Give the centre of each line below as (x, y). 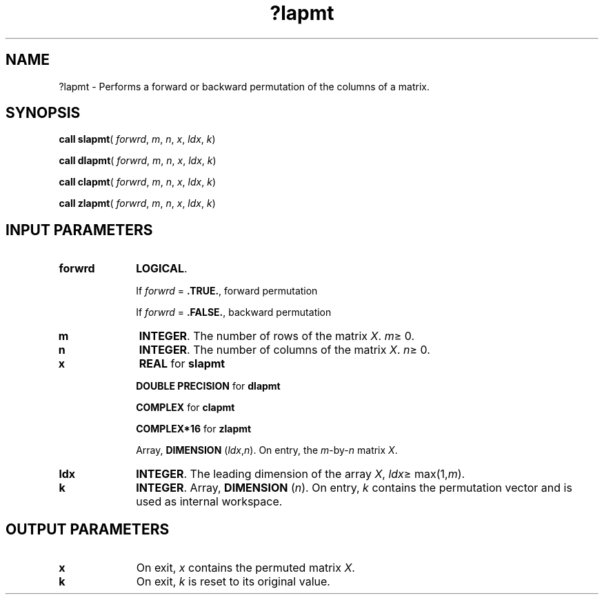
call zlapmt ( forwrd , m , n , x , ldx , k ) (137, 203)
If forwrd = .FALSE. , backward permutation (234, 312)
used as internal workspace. (209, 502)
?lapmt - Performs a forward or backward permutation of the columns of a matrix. (244, 86)
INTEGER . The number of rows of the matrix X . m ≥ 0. (277, 336)
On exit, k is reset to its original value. (233, 582)
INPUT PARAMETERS (79, 230)
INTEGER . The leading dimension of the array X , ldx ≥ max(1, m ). (301, 474)
